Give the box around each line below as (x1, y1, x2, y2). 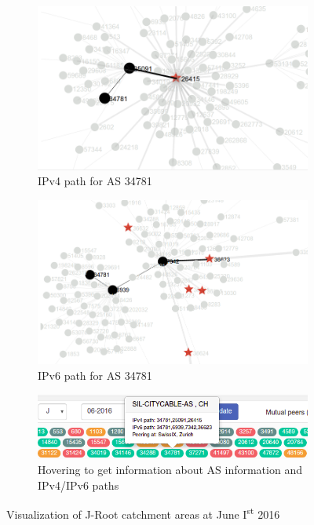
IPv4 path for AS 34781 (38, 173, 152, 189)
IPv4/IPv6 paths (38, 476, 119, 493)
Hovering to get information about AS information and (38, 461, 302, 478)
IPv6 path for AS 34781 (38, 366, 152, 383)
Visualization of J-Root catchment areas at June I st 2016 (6, 504, 280, 523)
